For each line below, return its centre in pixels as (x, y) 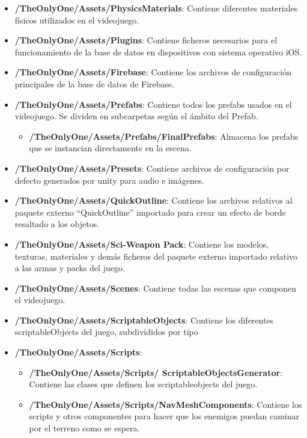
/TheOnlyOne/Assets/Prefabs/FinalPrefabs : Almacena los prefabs (164, 136)
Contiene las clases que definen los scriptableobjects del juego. (143, 384)
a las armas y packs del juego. (70, 268)
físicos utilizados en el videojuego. (77, 20)
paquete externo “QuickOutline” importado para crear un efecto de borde (150, 212)
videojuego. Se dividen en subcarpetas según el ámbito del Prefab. (136, 116)
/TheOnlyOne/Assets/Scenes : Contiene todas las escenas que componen (156, 288)
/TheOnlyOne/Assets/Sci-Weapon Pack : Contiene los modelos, (142, 244)
